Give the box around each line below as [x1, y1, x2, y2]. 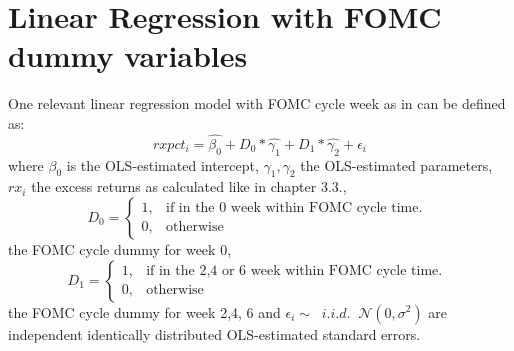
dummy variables [8, 35, 248, 76]
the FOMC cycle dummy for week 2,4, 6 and [8, 301, 281, 322]
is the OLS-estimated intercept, [66, 154, 259, 175]
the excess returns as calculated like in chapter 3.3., [31, 176, 347, 197]
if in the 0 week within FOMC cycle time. [165, 201, 423, 216]
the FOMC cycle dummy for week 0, [8, 238, 232, 259]
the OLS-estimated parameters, [300, 154, 493, 175]
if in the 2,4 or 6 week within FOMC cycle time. [146, 263, 443, 278]
